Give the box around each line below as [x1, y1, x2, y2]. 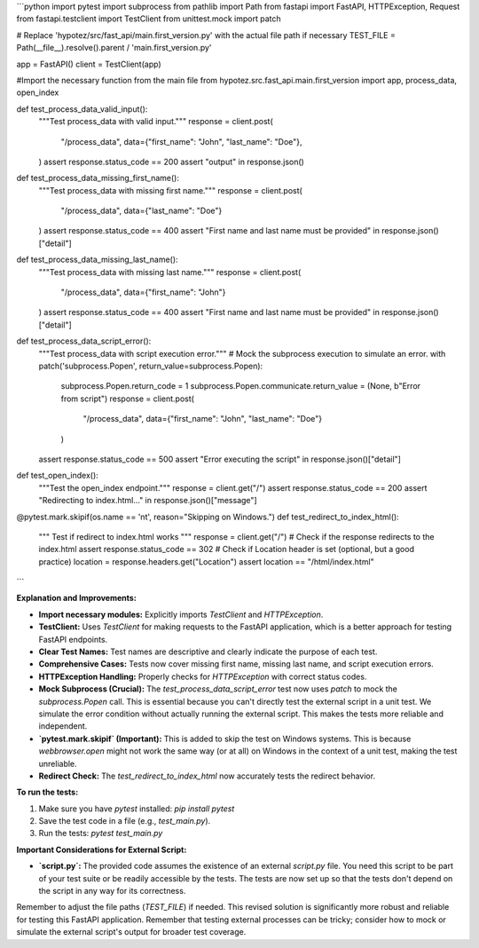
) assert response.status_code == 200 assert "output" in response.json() [38, 156, 305, 167]
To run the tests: [16, 786, 79, 798]
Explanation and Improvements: [16, 593, 137, 604]
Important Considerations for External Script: [16, 844, 187, 855]
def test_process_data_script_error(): [16, 336, 152, 346]
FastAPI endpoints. [38, 634, 108, 644]
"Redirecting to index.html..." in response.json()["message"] [38, 495, 257, 506]
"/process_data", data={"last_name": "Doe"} [60, 205, 223, 217]
